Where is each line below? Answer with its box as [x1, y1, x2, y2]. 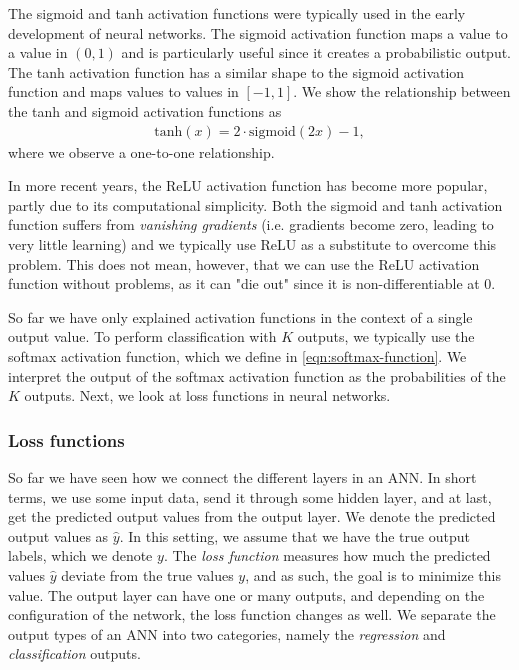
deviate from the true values [61, 564, 234, 585]
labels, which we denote [8, 545, 153, 566]
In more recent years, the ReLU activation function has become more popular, [8, 175, 488, 196]
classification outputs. [8, 643, 141, 664]
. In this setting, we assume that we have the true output [119, 525, 470, 546]
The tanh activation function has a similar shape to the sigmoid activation [8, 61, 465, 82]
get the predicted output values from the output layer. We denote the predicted [8, 506, 496, 527]
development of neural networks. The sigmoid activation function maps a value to [8, 22, 508, 43]
